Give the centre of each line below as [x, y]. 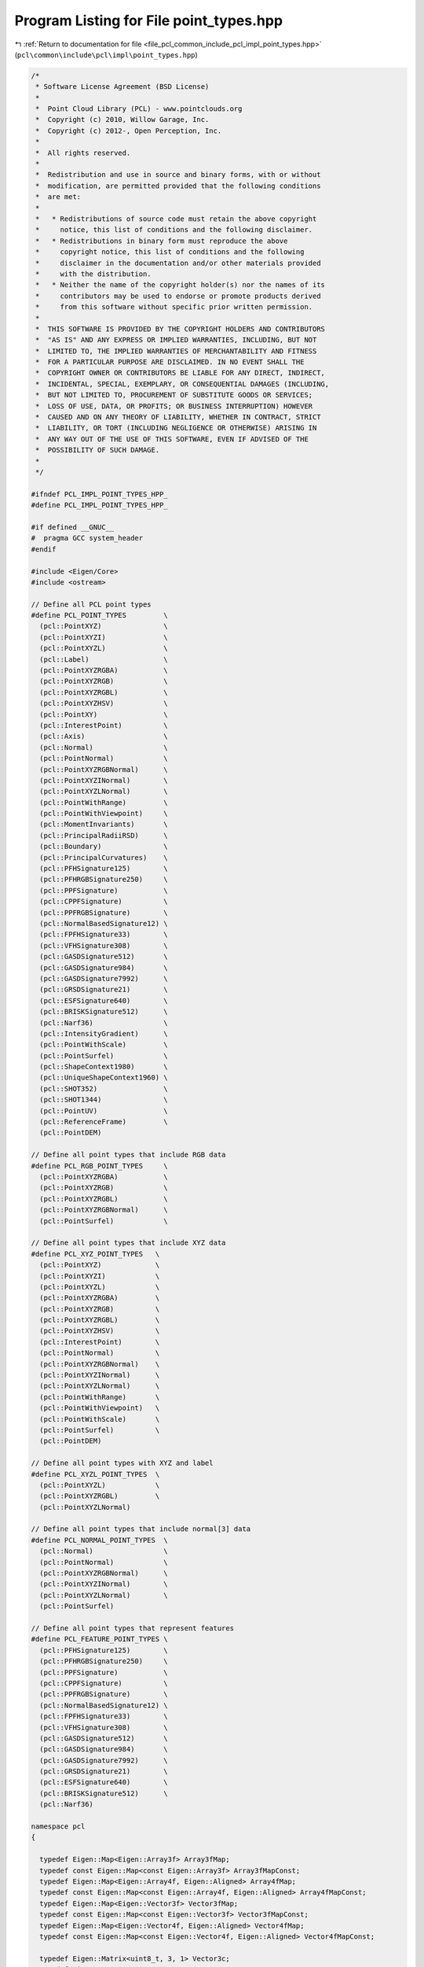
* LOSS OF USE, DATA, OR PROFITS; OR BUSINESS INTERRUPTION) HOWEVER [174, 406]
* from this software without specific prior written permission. [174, 307]
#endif [44, 549]
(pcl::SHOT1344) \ [104, 1100]
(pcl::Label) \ [104, 659]
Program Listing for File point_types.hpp [148, 20]
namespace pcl [58, 1827]
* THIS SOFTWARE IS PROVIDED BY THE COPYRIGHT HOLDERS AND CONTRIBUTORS [181, 329]
